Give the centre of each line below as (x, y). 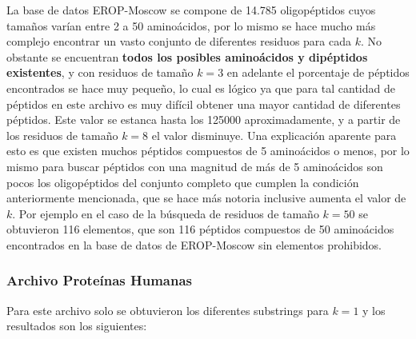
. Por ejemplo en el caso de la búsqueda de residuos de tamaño (166, 213)
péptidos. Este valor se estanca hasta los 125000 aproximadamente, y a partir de (204, 120)
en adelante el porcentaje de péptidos (318, 72)
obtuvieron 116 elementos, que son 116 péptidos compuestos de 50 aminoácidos (200, 229)
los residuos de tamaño (62, 135)
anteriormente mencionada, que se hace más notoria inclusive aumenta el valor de (206, 198)
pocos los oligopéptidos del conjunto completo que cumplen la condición (183, 182)
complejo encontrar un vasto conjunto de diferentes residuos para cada (179, 41)
